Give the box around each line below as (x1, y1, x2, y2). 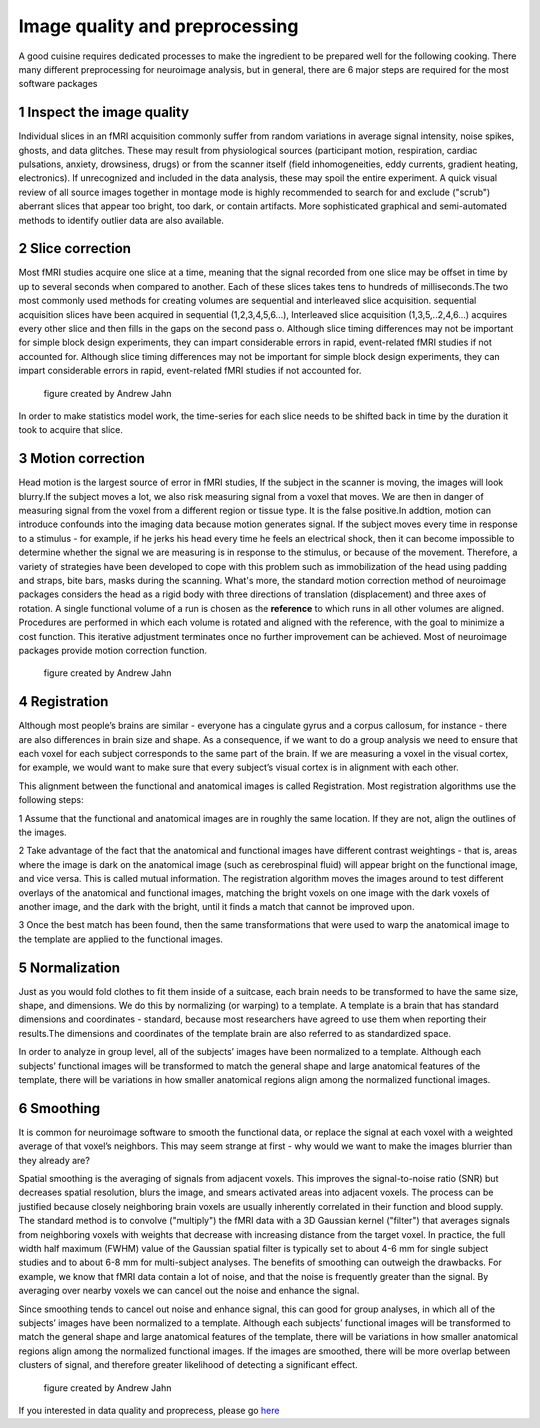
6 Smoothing (18, 1100, 101, 1117)
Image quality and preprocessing (18, 15, 299, 37)
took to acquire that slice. (18, 424, 124, 436)
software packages (18, 78, 98, 90)
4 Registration (18, 693, 109, 710)
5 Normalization (18, 959, 120, 976)
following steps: (18, 794, 84, 806)
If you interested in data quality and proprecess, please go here (18, 1404, 280, 1416)
